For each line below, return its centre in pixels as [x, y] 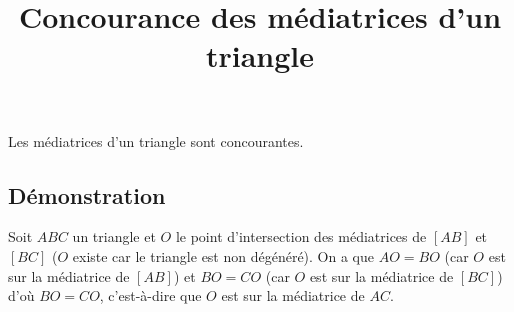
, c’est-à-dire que [150, 295]
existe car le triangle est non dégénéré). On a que [223, 255]
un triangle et [114, 236]
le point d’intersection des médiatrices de [301, 236]
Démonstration [87, 194]
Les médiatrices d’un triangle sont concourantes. [156, 140]
